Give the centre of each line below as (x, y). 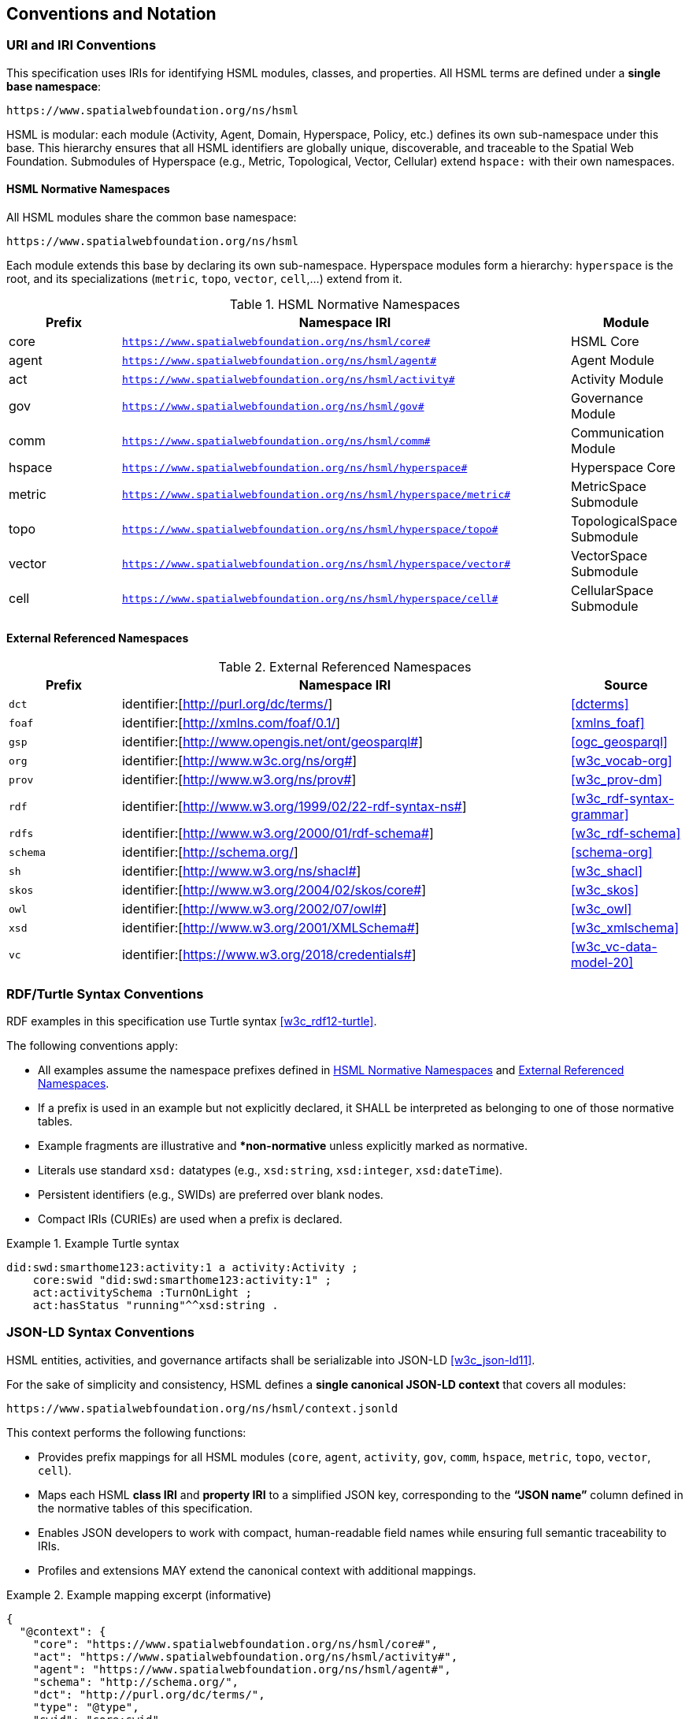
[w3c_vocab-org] (621, 761)
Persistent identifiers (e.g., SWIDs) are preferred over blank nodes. (211, 1194)
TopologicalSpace (624, 521)
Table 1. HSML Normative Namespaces (345, 305)
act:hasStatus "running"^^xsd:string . (156, 1305)
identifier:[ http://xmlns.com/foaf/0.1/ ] (231, 723)
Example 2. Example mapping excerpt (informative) (139, 1594)
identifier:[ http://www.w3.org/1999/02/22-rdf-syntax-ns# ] (294, 807)
